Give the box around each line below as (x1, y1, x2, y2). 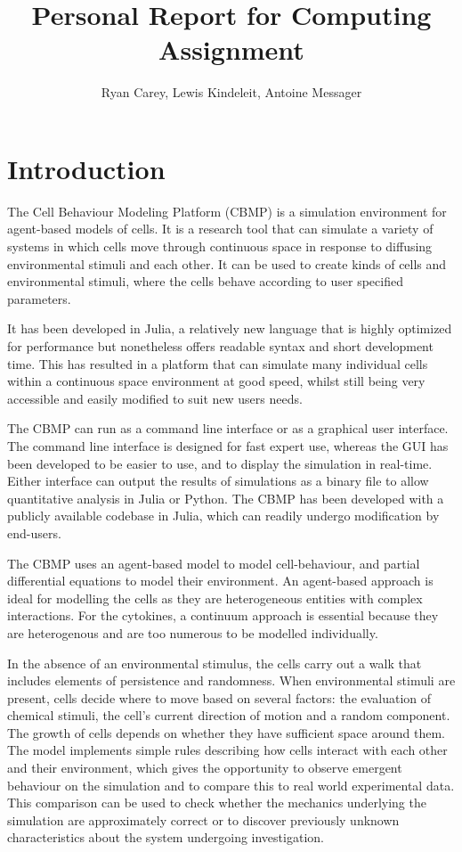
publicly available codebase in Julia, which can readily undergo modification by (7, 506, 440, 525)
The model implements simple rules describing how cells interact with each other (7, 741, 448, 759)
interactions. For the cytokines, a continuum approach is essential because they (7, 606, 439, 625)
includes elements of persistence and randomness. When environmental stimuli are (7, 671, 456, 690)
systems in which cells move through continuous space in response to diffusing (7, 237, 433, 256)
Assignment (158, 31, 304, 68)
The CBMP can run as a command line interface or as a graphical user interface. (7, 419, 449, 438)
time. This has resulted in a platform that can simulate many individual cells (7, 354, 428, 373)
